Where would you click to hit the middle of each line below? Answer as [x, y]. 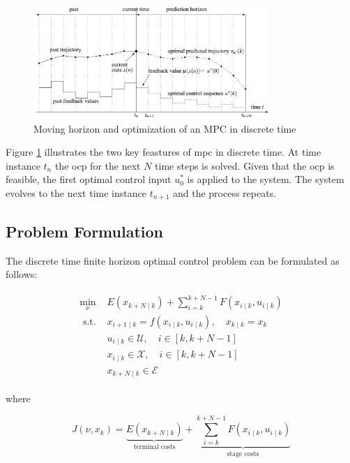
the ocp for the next [98, 165]
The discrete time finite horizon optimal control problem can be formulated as [173, 260]
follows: [22, 274]
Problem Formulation [84, 231]
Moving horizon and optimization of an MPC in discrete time [165, 128]
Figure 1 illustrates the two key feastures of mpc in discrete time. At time [163, 152]
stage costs [243, 454]
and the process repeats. [225, 192]
